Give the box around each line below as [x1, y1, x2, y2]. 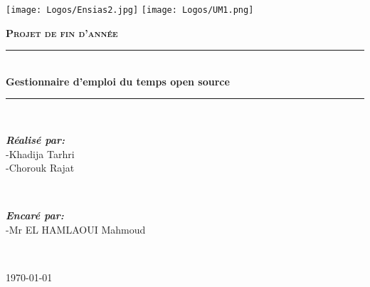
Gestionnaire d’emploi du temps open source [6, 73, 230, 88]
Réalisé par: [6, 132, 65, 147]
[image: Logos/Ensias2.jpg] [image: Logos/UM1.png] [6, 5, 254, 15]
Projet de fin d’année [6, 25, 118, 40]
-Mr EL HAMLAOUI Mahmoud [6, 222, 146, 236]
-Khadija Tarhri [6, 146, 75, 161]
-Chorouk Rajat [6, 160, 75, 175]
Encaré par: [6, 208, 64, 223]
